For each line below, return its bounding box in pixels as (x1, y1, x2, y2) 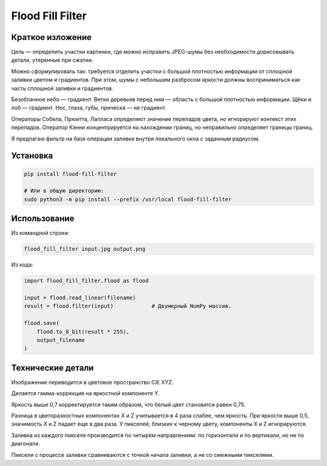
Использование (11, 214, 74, 224)
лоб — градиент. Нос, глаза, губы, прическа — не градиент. (11, 104, 167, 111)
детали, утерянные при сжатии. (11, 56, 94, 64)
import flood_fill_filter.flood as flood (24, 277, 149, 284)
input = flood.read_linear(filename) (24, 294, 136, 301)
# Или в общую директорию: (24, 188, 104, 194)
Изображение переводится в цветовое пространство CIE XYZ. (11, 378, 174, 386)
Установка (11, 151, 53, 161)
